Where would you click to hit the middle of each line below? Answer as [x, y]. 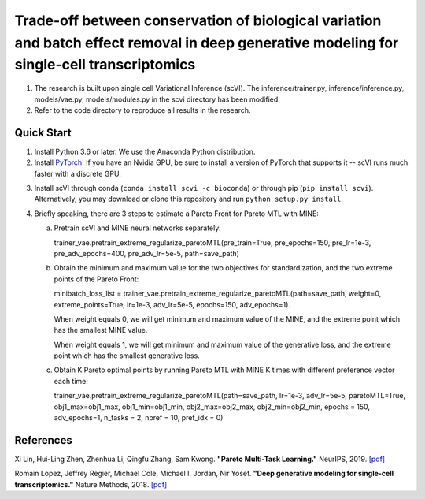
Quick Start [43, 133]
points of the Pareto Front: [96, 279]
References [43, 440]
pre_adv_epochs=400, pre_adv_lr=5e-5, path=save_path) [147, 253]
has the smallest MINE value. [101, 330]
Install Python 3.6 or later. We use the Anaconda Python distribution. [145, 151]
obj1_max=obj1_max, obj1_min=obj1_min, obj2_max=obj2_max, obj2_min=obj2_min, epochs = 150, [212, 407]
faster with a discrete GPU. [78, 173]
